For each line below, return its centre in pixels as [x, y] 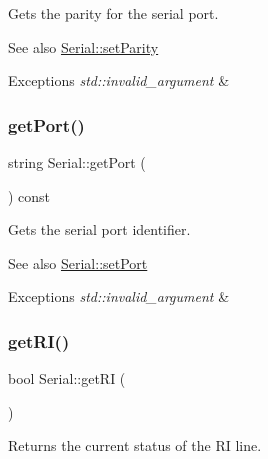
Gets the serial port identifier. [99, 229]
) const [29, 195]
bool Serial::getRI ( [67, 378]
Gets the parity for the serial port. [113, 13]
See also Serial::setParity [83, 46]
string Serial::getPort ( [77, 162]
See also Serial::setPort [78, 262]
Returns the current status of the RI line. [135, 445]
